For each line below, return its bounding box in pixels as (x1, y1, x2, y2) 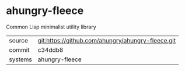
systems (9, 55, 32, 63)
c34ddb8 (37, 45, 64, 54)
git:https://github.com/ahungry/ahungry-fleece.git (37, 36, 176, 44)
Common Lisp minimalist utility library (6, 23, 96, 30)
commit (9, 45, 30, 54)
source (9, 36, 28, 44)
